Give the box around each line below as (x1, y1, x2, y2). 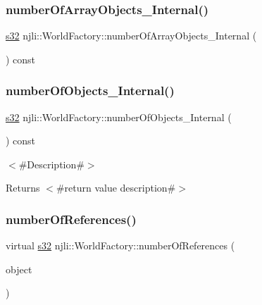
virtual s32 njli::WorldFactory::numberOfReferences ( (6, 238, 235, 253)
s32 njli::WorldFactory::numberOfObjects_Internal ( (6, 109, 232, 124)
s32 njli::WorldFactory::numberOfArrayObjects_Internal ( (6, 28, 257, 43)
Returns (6, 180, 40, 195)
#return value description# (56, 180, 176, 195)
